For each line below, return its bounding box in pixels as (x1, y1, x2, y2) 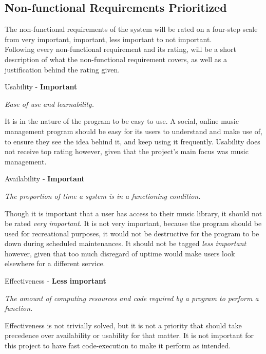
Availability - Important (5, 173, 85, 184)
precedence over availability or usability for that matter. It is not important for (5, 330, 254, 341)
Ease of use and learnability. (5, 98, 94, 109)
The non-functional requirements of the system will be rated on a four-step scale (5, 24, 258, 34)
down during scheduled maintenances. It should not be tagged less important (5, 238, 246, 249)
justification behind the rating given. (5, 64, 120, 74)
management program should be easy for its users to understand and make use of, (5, 125, 262, 136)
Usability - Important (5, 81, 78, 92)
